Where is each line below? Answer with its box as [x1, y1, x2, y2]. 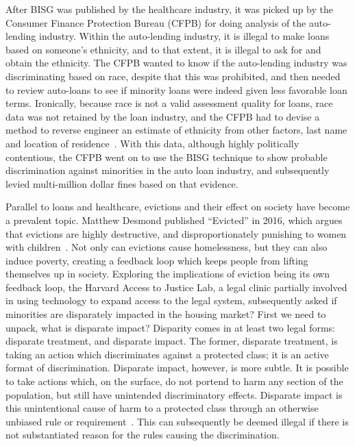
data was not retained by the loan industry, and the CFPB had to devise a [5, 109, 320, 123]
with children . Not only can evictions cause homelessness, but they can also [5, 240, 328, 254]
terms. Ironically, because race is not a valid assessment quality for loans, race [5, 96, 333, 110]
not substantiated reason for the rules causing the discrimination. [5, 428, 280, 442]
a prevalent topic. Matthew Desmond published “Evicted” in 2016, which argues [5, 212, 343, 227]
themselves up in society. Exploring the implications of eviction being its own [5, 267, 330, 281]
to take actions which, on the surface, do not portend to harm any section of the [5, 374, 343, 388]
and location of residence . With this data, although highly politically [5, 136, 299, 150]
